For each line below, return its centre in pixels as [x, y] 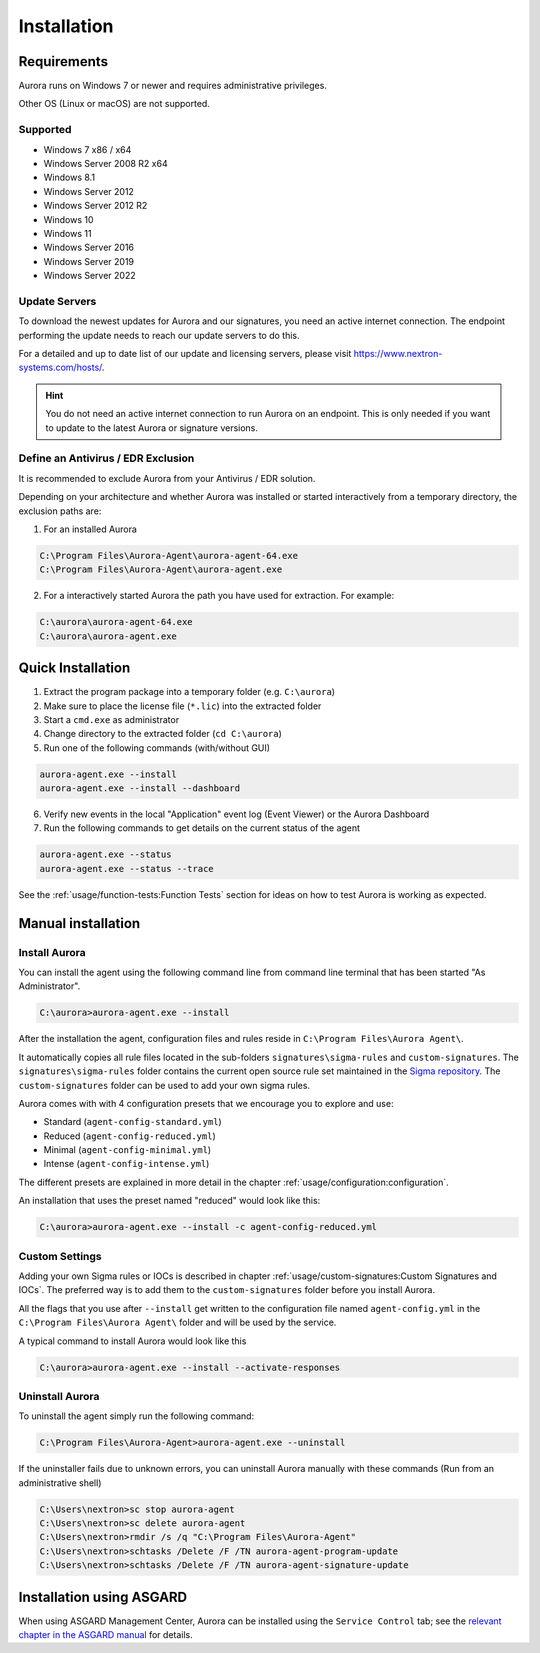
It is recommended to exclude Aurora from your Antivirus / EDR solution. [167, 478]
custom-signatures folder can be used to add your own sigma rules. [164, 1085]
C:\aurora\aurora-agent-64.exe [116, 622]
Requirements [63, 61]
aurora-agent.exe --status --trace [126, 868]
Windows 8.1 [69, 177]
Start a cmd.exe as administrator [111, 719]
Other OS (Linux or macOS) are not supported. [114, 104]
